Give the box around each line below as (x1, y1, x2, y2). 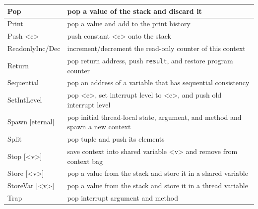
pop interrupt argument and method (67, 193, 178, 203)
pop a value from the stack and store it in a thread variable (67, 180, 248, 191)
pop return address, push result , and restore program (67, 55, 233, 65)
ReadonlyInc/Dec (7, 43, 61, 53)
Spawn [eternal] (7, 116, 55, 127)
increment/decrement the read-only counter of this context (67, 43, 246, 53)
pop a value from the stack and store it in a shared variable (67, 168, 248, 178)
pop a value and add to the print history (67, 18, 191, 29)
